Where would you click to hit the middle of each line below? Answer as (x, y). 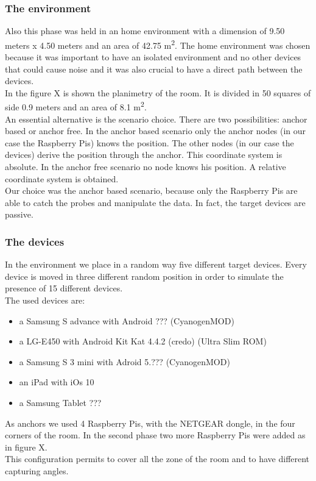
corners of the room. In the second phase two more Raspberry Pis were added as (155, 435)
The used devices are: (45, 300)
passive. (19, 214)
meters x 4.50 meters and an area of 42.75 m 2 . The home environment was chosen (158, 44)
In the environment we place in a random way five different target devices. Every (156, 264)
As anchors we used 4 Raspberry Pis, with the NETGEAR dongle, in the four (150, 423)
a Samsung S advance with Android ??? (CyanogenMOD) (127, 320)
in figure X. (26, 447)
